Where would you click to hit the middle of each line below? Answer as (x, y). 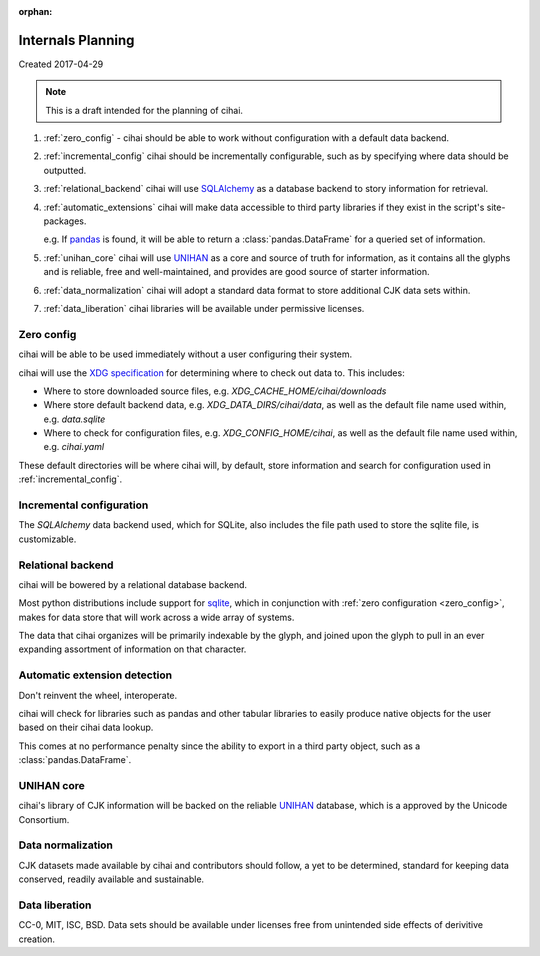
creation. (36, 939)
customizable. (47, 539)
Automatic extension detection (95, 675)
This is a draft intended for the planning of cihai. (144, 110)
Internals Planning (76, 40)
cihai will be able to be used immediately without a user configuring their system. (185, 354)
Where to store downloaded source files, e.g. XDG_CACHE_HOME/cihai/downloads (215, 391)
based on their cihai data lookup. (86, 727)
